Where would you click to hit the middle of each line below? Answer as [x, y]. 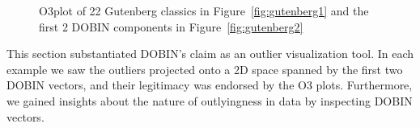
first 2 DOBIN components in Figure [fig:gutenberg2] [171, 26]
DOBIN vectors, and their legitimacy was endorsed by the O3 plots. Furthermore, [210, 85]
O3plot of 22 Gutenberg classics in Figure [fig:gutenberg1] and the [204, 10]
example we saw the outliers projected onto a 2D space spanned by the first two [205, 69]
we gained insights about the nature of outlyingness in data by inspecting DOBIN [210, 100]
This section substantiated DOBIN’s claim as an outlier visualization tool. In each [210, 54]
